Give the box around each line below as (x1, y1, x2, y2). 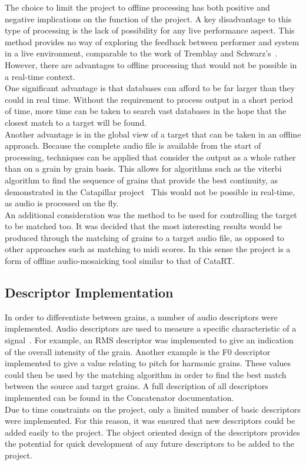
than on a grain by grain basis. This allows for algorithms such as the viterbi (5, 162, 282, 175)
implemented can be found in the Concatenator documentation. (5, 392, 234, 404)
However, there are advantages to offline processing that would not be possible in (5, 58, 297, 71)
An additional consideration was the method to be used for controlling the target (5, 208, 297, 220)
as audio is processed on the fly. (5, 197, 119, 209)
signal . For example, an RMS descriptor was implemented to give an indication (5, 334, 294, 346)
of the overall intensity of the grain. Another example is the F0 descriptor (5, 345, 271, 357)
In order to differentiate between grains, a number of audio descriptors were (5, 310, 278, 323)
